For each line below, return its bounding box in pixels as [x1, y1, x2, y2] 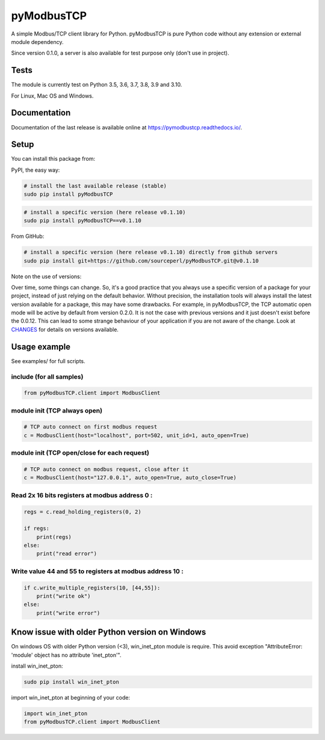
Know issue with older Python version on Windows [11, 627, 206, 638]
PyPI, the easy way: [11, 166, 60, 173]
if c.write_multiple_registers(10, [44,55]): [23, 584, 161, 591]
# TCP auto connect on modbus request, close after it [23, 465, 189, 473]
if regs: [23, 525, 50, 532]
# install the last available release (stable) [23, 182, 167, 189]
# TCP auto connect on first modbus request [23, 423, 158, 431]
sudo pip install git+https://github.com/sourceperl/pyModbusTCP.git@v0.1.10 [23, 257, 259, 264]
